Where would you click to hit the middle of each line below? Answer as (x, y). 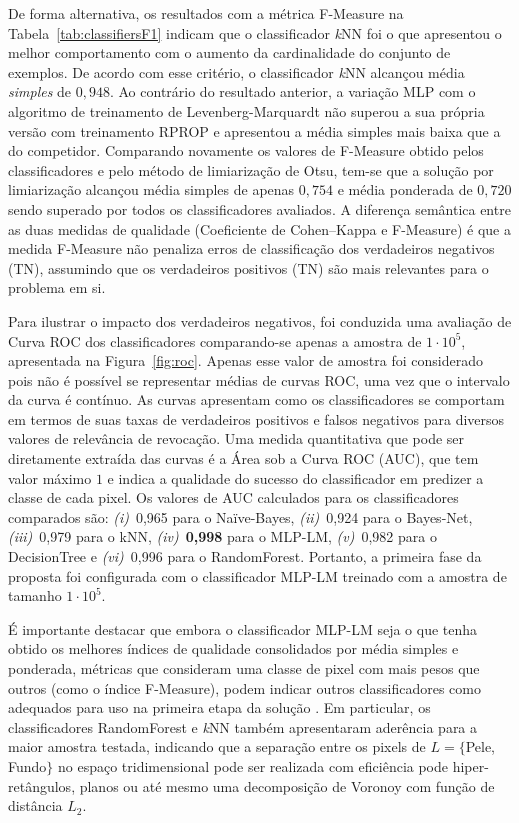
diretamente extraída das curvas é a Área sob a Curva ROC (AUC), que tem (243, 458)
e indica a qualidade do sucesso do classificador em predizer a (295, 477)
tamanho (35, 595)
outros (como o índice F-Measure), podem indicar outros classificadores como (244, 687)
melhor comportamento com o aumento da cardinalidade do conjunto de (229, 52)
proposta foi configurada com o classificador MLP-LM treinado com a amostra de (257, 575)
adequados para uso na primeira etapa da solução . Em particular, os (219, 707)
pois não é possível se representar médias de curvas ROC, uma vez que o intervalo (259, 379)
